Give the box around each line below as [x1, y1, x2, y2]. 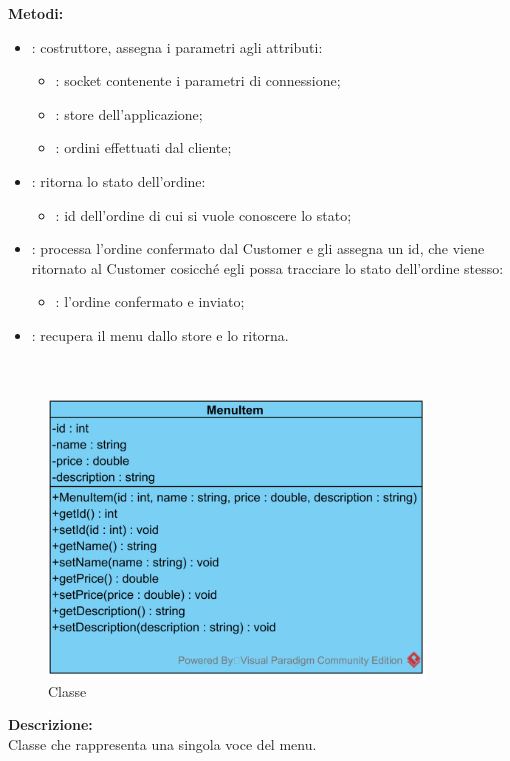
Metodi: [8, 3, 64, 23]
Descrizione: [8, 714, 93, 735]
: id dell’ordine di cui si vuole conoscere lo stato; [55, 204, 352, 225]
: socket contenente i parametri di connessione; [55, 70, 341, 91]
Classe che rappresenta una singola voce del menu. [8, 733, 317, 754]
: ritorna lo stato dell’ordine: [31, 170, 206, 191]
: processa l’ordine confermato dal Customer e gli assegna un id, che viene [31, 238, 485, 259]
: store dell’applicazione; [55, 103, 203, 124]
